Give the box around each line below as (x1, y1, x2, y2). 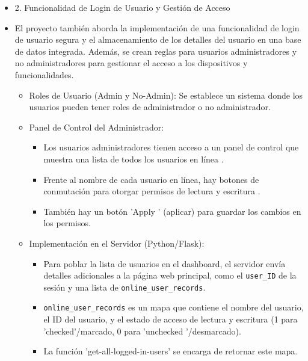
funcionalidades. (14, 68, 74, 81)
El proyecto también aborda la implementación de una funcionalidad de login (14, 21, 300, 34)
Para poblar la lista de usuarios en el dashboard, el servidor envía (43, 257, 286, 270)
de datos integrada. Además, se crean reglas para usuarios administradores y (14, 45, 297, 57)
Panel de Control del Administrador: (29, 120, 164, 133)
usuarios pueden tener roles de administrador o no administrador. (29, 100, 271, 113)
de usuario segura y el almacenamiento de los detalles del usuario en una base (14, 33, 301, 46)
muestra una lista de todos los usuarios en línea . (43, 152, 224, 165)
